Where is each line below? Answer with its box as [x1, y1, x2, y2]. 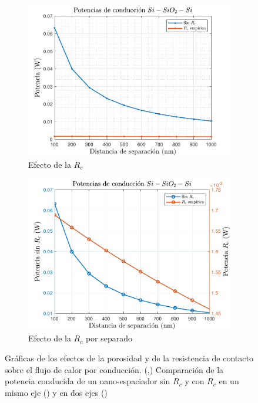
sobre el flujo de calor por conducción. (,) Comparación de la [5, 363, 224, 375]
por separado [85, 332, 133, 344]
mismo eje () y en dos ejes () [5, 386, 108, 398]
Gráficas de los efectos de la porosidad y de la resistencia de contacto [5, 351, 253, 364]
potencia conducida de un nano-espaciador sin [5, 375, 170, 387]
